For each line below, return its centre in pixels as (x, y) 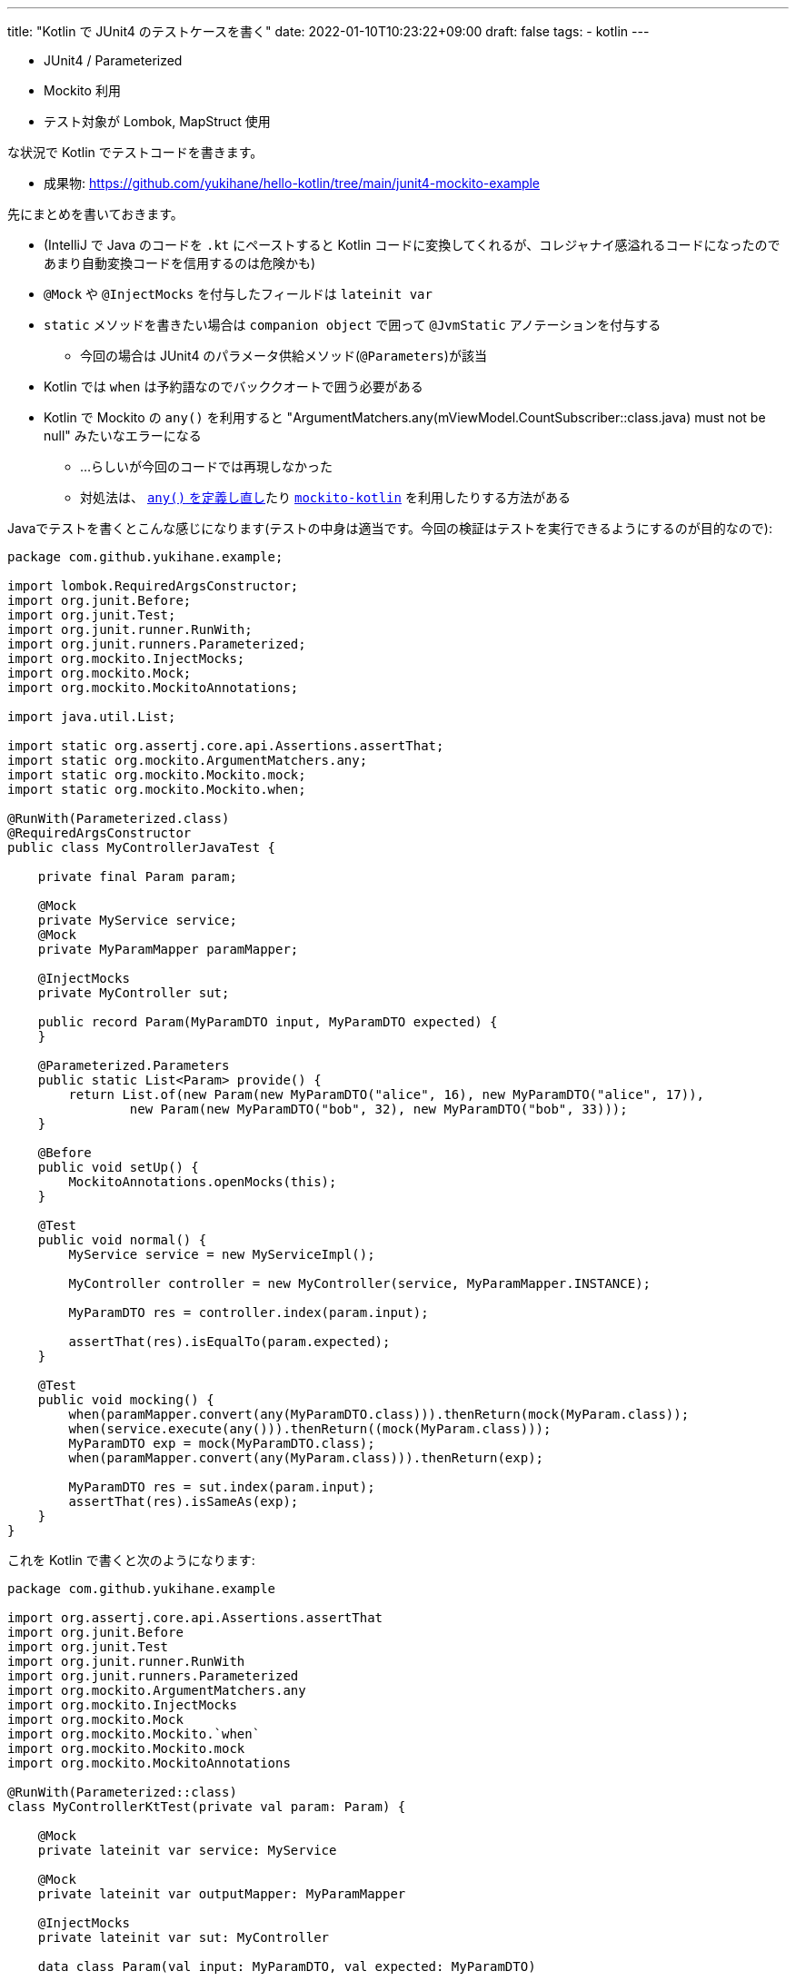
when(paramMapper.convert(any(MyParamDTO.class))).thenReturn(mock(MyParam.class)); (379, 1414)
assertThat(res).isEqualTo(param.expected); (229, 1342)
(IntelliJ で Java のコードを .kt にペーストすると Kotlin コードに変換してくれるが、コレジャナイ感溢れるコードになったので (412, 245)
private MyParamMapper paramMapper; (168, 949)
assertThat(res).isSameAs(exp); (184, 1501)
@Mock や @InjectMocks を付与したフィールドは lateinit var (238, 294)
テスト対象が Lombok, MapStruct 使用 (157, 121)
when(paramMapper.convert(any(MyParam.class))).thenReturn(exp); (306, 1458)
